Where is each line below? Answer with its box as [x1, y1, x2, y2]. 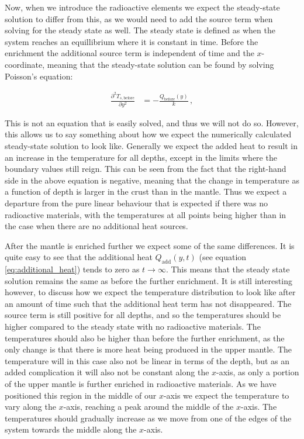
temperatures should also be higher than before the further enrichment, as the [5, 331, 285, 344]
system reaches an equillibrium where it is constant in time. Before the [5, 35, 258, 47]
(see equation [199, 251, 247, 263]
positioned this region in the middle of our [5, 389, 157, 401]
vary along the [5, 400, 56, 413]
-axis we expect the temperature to [163, 389, 289, 401]
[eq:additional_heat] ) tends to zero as [5, 263, 140, 275]
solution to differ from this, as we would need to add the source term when [5, 12, 273, 25]
